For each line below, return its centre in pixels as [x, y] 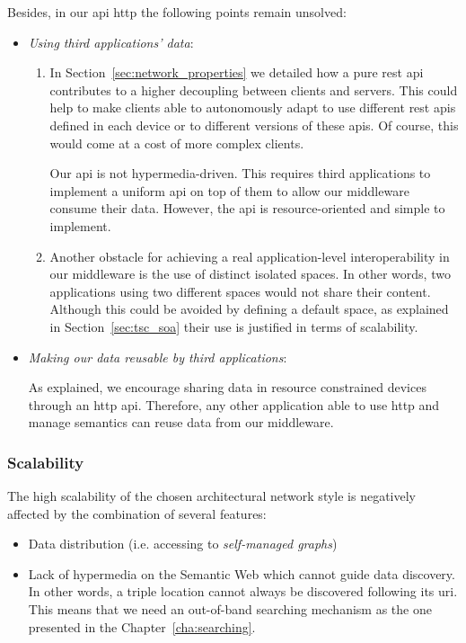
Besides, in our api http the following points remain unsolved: [177, 12]
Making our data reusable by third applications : [158, 357]
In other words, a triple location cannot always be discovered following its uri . [243, 591]
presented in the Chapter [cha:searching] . [142, 626]
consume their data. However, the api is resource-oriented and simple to [247, 208]
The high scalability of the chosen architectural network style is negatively [212, 496]
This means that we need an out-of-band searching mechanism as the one [230, 609]
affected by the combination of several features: [137, 513]
